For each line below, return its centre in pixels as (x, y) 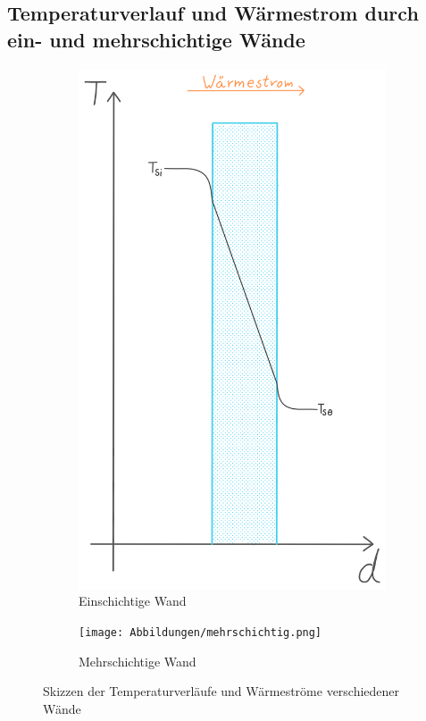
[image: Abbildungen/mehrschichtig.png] (200, 633)
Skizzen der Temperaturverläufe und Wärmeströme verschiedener (221, 691)
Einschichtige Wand (133, 601)
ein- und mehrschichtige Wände (156, 39)
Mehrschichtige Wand (138, 661)
